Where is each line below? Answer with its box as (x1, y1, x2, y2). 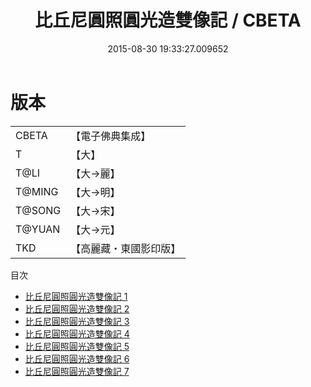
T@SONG (15, 203, 62, 217)
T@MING (15, 184, 59, 198)
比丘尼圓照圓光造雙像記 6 (24, 352, 130, 365)
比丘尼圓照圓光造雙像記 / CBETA (34, 9, 302, 32)
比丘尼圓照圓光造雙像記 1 (24, 290, 128, 302)
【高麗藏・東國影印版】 (70, 241, 182, 255)
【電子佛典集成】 (70, 129, 152, 143)
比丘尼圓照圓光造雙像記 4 (24, 327, 130, 340)
